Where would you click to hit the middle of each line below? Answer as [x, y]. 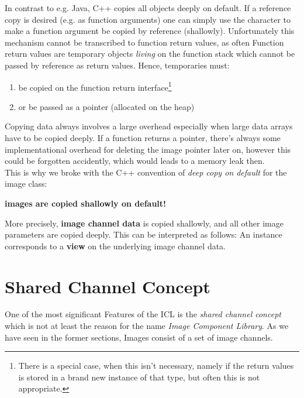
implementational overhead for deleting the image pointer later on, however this [148, 149]
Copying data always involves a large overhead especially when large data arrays [149, 126]
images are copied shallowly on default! [85, 203]
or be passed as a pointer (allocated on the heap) [106, 106]
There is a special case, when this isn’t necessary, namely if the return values [156, 366]
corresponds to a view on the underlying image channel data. [115, 246]
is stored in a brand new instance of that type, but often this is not [139, 377]
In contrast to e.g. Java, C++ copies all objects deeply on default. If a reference [148, 8]
